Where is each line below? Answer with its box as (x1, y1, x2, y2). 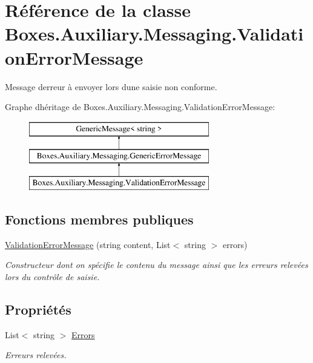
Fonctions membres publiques (5, 210, 194, 229)
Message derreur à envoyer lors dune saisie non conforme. (5, 80, 217, 93)
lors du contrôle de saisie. (5, 270, 100, 283)
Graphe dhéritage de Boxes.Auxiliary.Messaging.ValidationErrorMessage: (5, 100, 275, 113)
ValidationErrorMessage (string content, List (5, 238, 171, 250)
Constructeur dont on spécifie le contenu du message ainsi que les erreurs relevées (5, 258, 308, 271)
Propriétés (5, 300, 71, 319)
